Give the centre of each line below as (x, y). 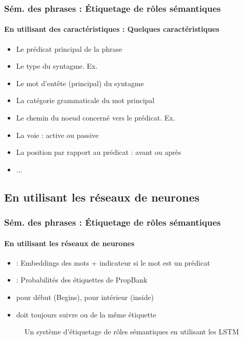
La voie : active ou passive (57, 135)
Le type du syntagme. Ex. (57, 66)
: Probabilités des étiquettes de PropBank (82, 280)
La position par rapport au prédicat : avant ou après (99, 152)
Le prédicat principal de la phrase (69, 48)
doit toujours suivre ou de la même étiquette (86, 314)
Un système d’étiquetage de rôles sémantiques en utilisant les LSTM (132, 332)
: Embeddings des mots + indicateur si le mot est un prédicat (113, 262)
